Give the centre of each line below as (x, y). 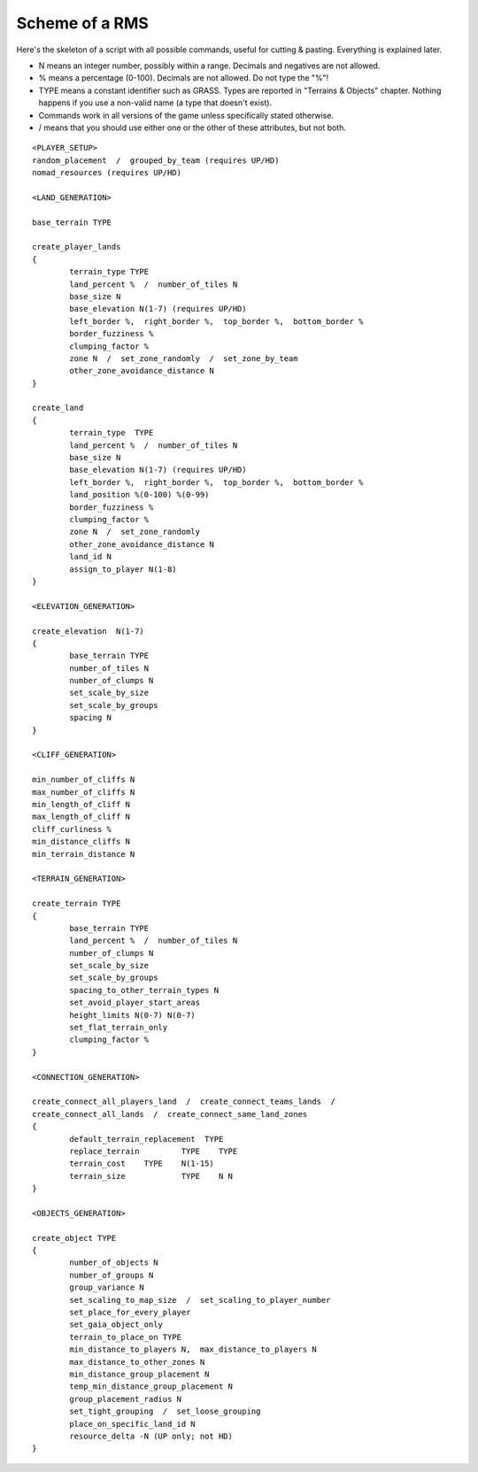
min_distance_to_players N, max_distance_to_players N (193, 1349)
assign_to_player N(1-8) (123, 569)
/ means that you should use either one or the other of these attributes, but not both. (193, 127)
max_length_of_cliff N (81, 817)
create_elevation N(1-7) (89, 631)
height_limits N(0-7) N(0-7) (133, 1015)
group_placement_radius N (125, 1399)
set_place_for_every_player (130, 1312)
